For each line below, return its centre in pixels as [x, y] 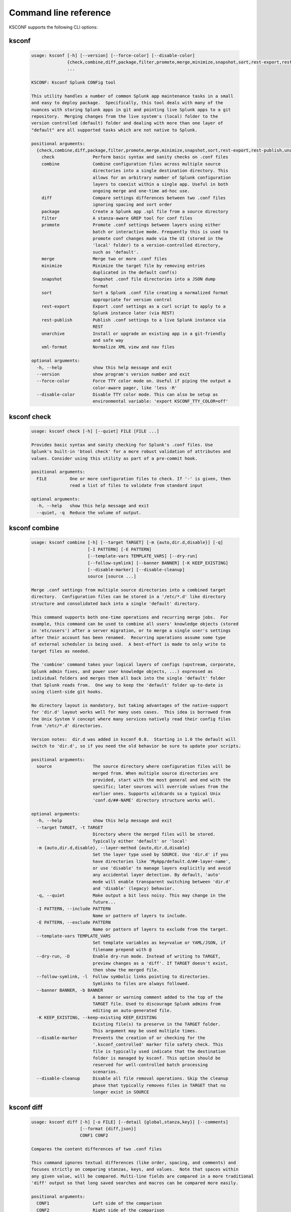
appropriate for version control [132, 300]
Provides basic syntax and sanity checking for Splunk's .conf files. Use [122, 445]
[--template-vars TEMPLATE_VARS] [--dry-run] [143, 556]
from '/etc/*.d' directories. [67, 726]
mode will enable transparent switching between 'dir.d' [162, 882]
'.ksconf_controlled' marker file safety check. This [158, 1045]
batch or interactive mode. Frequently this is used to [160, 232]
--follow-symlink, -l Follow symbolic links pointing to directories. [123, 977]
